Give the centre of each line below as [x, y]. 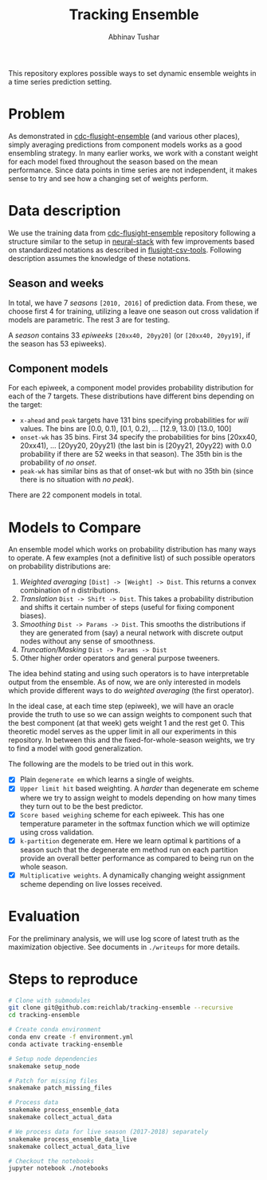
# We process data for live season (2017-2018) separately [108, 1131]
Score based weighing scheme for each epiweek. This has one [122, 814]
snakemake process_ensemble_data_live [73, 1139]
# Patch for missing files [53, 1081]
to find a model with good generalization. [76, 749]
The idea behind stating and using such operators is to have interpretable [129, 674]
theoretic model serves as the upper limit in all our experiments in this [123, 731]
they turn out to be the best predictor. [81, 806]
